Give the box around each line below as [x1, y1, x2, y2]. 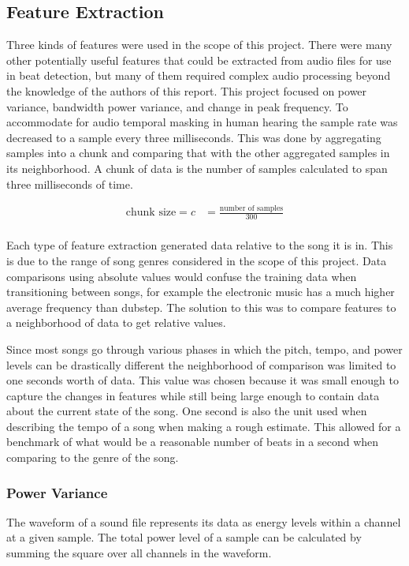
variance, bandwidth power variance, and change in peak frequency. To [6, 98, 348, 114]
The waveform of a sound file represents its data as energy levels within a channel [6, 513, 401, 530]
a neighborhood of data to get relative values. [6, 314, 226, 331]
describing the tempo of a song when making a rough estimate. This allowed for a [6, 418, 401, 434]
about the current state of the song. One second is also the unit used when [6, 403, 367, 419]
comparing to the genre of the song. [6, 449, 179, 466]
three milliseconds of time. [6, 175, 133, 192]
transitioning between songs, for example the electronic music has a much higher [6, 283, 395, 300]
